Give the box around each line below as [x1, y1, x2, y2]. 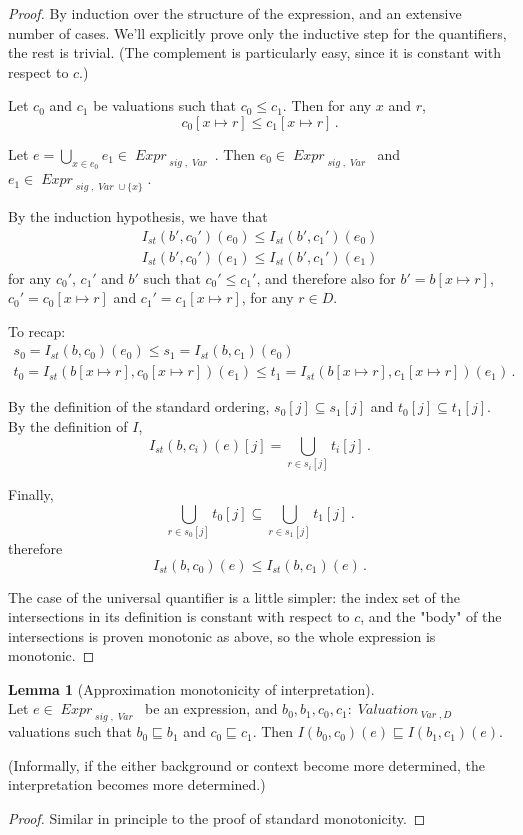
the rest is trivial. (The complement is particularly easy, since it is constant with [8, 42, 501, 63]
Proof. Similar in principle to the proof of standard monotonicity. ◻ [8, 808, 426, 829]
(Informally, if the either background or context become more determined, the [8, 754, 486, 775]
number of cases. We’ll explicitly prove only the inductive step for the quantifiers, [8, 22, 507, 43]
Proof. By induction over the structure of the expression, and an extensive [8, 3, 462, 23]
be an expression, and [145, 698, 278, 719]
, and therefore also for [256, 267, 396, 288]
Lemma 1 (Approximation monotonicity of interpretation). [8, 678, 375, 699]
